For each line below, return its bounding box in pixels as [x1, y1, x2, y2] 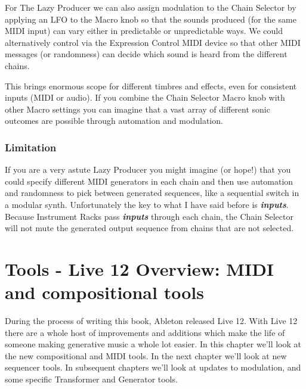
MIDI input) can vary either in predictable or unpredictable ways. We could [5, 24, 283, 37]
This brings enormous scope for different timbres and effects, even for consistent [5, 79, 297, 92]
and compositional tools [5, 280, 204, 304]
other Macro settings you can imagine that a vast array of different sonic [5, 102, 270, 115]
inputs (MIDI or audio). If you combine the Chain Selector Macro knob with [5, 91, 285, 104]
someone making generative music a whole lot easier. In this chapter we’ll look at [5, 338, 301, 350]
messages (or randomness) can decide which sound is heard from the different [5, 48, 288, 60]
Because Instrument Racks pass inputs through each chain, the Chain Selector [5, 210, 293, 222]
